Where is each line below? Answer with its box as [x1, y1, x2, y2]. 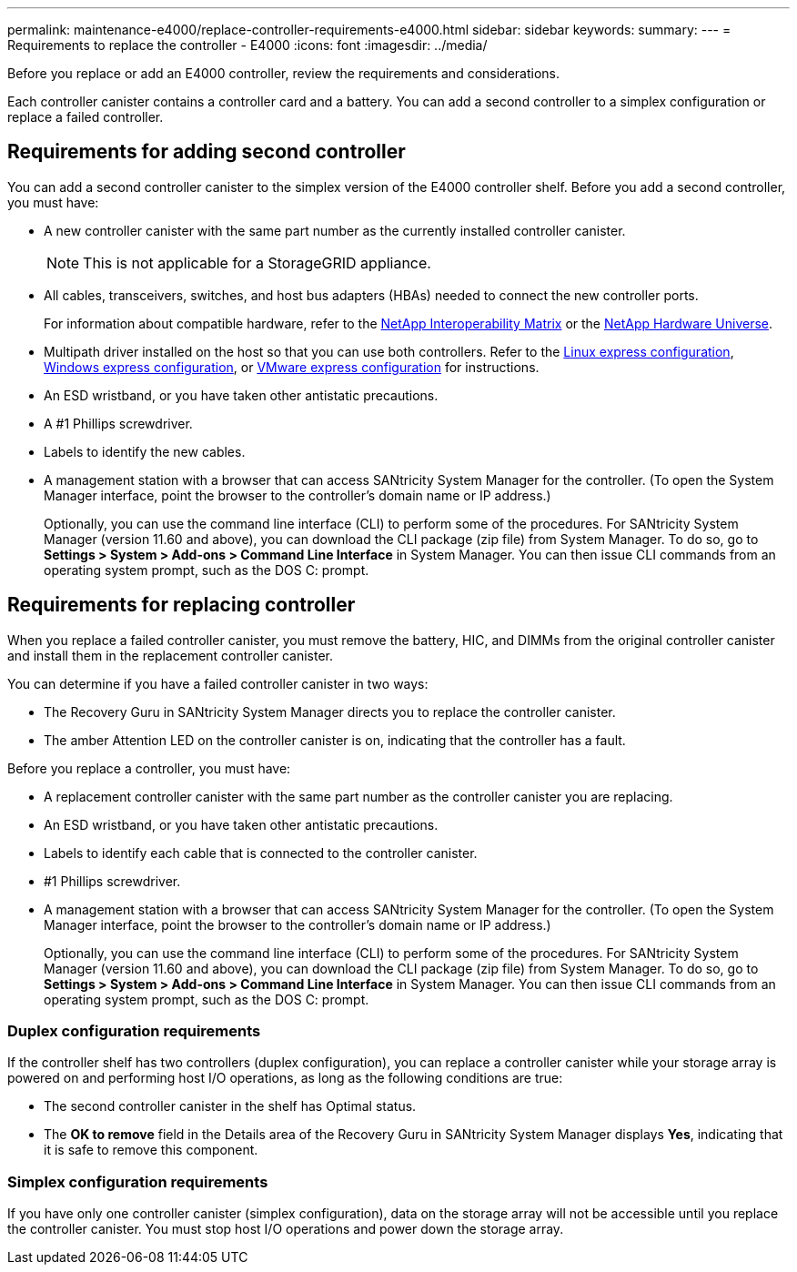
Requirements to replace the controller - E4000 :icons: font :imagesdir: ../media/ [7, 37, 488, 53]
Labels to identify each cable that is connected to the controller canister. [44, 844, 478, 861]
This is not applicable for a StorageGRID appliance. [83, 253, 431, 272]
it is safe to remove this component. [44, 1142, 258, 1158]
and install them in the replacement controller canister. [7, 647, 334, 663]
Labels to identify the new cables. [44, 443, 246, 459]
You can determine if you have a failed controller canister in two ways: [7, 675, 429, 692]
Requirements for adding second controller [7, 140, 406, 164]
